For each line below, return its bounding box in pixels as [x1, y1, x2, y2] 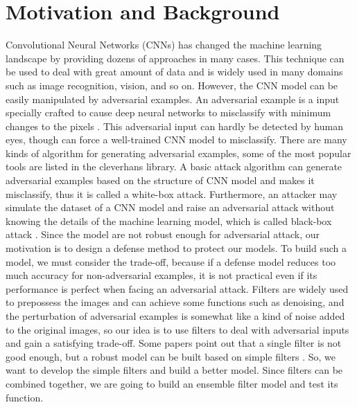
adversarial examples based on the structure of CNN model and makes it [6, 173, 315, 188]
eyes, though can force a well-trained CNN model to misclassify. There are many [6, 132, 347, 147]
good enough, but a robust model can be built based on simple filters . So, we [6, 349, 336, 363]
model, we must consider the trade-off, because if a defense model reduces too [6, 254, 336, 269]
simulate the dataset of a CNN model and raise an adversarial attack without [6, 200, 335, 215]
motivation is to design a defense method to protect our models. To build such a [6, 241, 347, 255]
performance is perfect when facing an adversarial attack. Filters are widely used [6, 281, 349, 296]
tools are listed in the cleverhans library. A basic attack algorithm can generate [6, 159, 342, 174]
